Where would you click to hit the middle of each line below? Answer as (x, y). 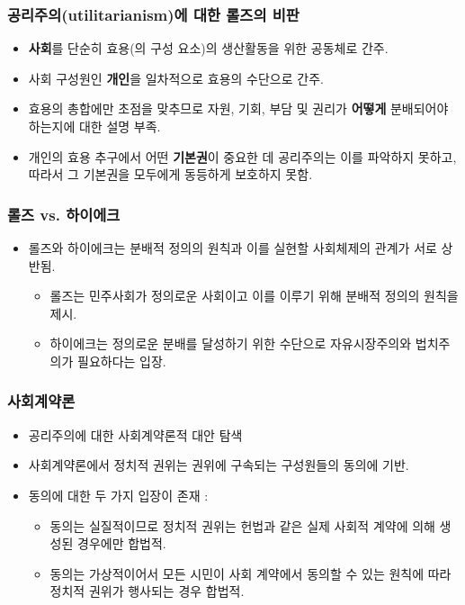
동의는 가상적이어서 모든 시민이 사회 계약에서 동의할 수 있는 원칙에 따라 (250, 573)
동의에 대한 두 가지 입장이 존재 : (118, 495)
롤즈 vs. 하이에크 (64, 214)
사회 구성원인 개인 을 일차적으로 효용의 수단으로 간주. (176, 78)
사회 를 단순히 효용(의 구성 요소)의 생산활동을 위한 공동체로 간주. (208, 48)
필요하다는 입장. (122, 361)
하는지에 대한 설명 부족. (94, 126)
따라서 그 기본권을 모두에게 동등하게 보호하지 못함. (170, 174)
